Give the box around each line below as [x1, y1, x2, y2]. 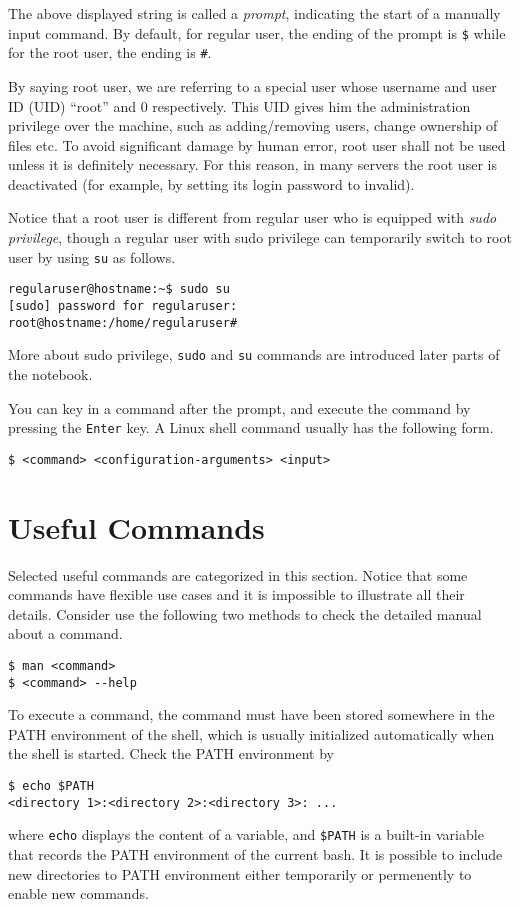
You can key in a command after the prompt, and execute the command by [8, 397, 471, 418]
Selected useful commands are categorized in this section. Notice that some [8, 564, 468, 585]
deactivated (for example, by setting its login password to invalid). [8, 173, 415, 194]
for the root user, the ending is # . [8, 42, 212, 63]
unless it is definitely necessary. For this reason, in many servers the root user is [8, 154, 497, 175]
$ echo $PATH [8, 779, 94, 794]
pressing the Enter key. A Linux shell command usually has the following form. [8, 417, 494, 438]
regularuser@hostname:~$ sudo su [8, 282, 230, 297]
